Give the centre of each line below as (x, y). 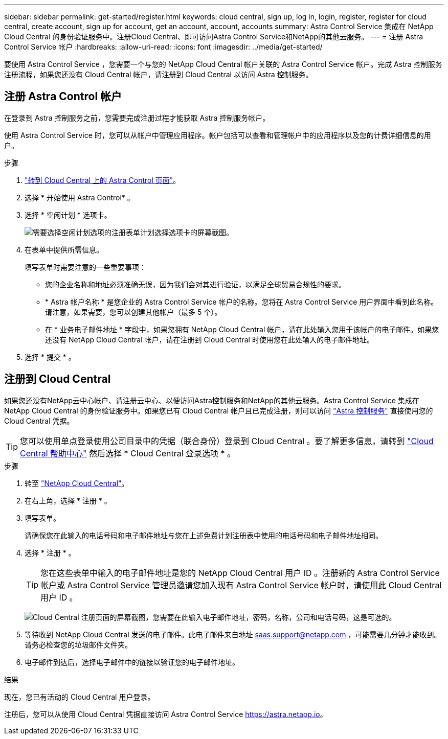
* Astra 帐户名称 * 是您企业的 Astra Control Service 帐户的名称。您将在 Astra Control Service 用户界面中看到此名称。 (242, 302)
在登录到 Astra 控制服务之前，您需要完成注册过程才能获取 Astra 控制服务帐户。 (137, 118)
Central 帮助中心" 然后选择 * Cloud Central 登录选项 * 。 (128, 453)
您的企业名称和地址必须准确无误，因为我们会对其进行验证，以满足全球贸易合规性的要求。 (195, 284)
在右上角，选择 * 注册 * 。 (68, 500)
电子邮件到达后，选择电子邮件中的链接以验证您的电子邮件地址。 (132, 662)
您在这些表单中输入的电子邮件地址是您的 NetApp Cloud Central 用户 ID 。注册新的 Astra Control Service (240, 573)
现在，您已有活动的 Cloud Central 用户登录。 (80, 697)
